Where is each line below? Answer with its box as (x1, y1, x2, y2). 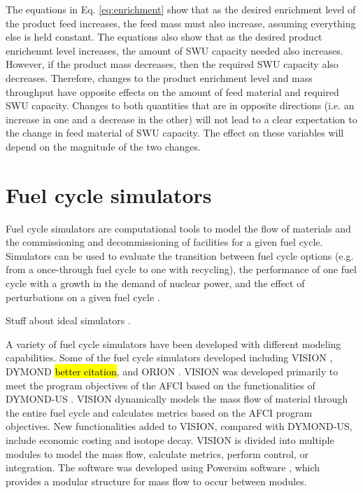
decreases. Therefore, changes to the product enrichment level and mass (6, 70, 313, 85)
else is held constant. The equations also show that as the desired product (6, 29, 322, 44)
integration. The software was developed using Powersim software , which (6, 460, 320, 475)
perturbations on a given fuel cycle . (6, 289, 160, 304)
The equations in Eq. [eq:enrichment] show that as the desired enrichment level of (6, 2, 356, 16)
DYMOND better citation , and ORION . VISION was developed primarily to (6, 364, 339, 378)
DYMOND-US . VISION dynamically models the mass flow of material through (6, 391, 348, 406)
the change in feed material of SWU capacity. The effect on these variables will (6, 125, 344, 140)
